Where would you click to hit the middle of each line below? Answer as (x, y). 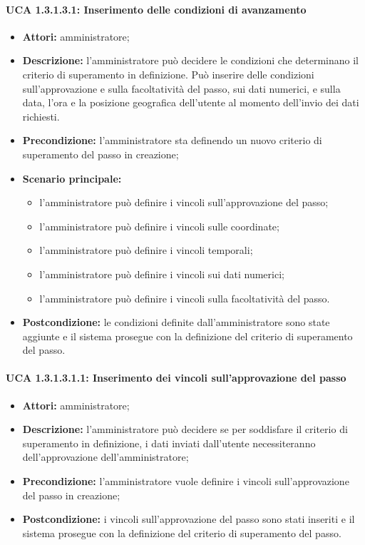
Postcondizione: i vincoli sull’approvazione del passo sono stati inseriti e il (189, 519)
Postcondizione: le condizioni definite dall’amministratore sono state (176, 322)
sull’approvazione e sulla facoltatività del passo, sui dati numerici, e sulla (181, 88)
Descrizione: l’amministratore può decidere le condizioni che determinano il (191, 60)
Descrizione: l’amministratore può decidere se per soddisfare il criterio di (185, 429)
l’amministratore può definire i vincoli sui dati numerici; (162, 274)
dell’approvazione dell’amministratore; (106, 457)
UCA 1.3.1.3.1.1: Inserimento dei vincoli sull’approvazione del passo (176, 378)
